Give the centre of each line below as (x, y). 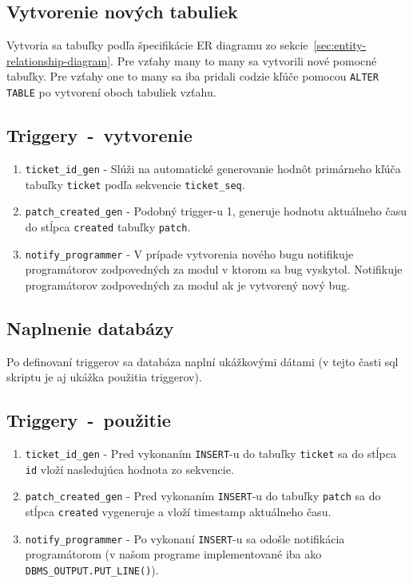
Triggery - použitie (89, 420)
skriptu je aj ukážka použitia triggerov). (104, 377)
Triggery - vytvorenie (99, 135)
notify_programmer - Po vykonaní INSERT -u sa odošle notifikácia (185, 538)
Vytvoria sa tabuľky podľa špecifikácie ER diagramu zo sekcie (157, 45)
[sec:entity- (340, 45)
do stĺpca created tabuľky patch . (108, 226)
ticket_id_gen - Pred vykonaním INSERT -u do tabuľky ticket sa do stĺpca (210, 453)
